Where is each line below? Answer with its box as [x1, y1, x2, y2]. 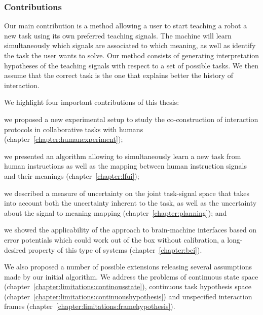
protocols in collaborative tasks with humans [4, 124, 143, 134]
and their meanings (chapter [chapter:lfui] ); [4, 170, 139, 181]
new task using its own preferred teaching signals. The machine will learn [4, 30, 232, 41]
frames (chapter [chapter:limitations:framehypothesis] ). [4, 301, 175, 311]
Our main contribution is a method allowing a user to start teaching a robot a [4, 20, 247, 31]
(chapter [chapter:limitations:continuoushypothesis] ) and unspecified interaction [4, 291, 252, 301]
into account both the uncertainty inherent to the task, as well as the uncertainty [4, 198, 257, 208]
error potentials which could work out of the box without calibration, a [4, 234, 225, 245]
